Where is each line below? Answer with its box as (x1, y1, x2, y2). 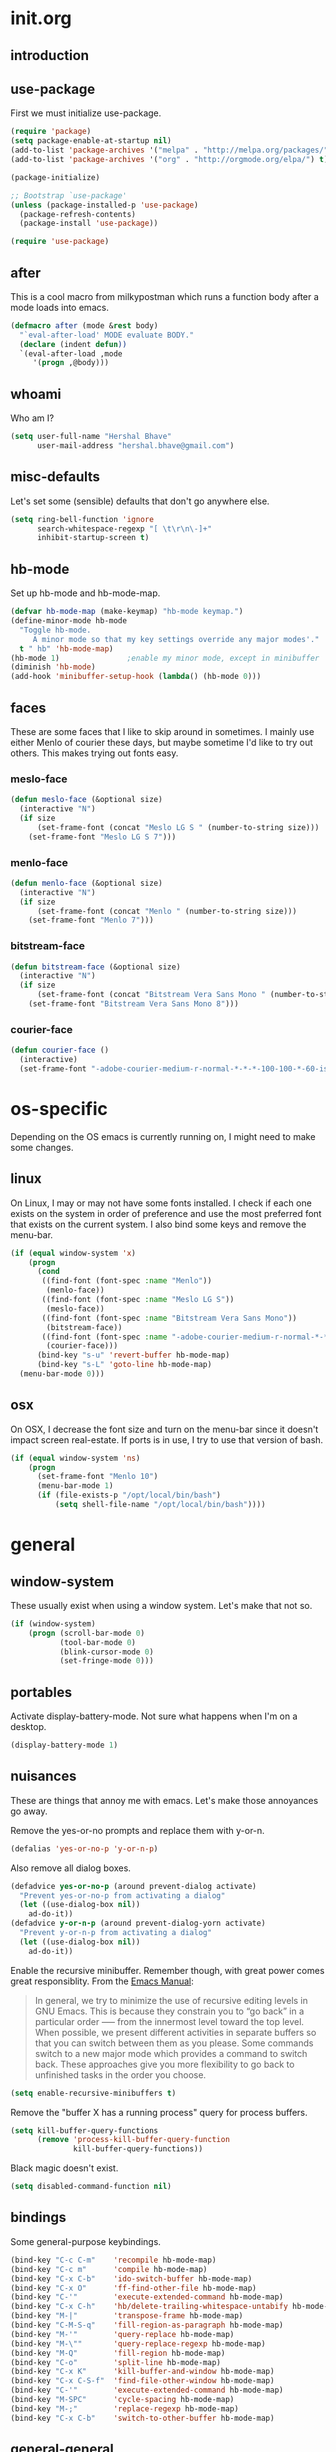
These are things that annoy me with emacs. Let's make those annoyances (10, 1794, 319, 1806)
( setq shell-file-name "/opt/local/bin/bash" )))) (54, 1500, 267, 1510)
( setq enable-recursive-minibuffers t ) (10, 2088, 177, 2098)
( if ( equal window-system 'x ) (10, 1248, 137, 1258)
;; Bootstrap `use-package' (10, 190, 128, 201)
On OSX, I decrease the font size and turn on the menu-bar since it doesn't (10, 1423, 319, 1435)
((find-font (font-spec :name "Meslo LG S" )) (41, 1295, 235, 1305)
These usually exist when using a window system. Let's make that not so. (10, 1599, 313, 1611)
